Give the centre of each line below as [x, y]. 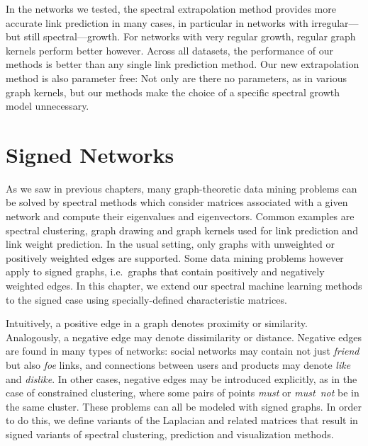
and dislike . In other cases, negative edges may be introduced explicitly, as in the [182, 378]
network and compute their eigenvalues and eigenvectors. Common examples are [180, 216]
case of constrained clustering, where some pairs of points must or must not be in [183, 393]
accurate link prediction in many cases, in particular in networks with [157, 22]
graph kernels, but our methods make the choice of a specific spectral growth [173, 92]
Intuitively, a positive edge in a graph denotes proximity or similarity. [157, 323]
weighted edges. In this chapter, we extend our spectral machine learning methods [184, 286]
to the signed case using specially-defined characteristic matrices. [146, 299]
